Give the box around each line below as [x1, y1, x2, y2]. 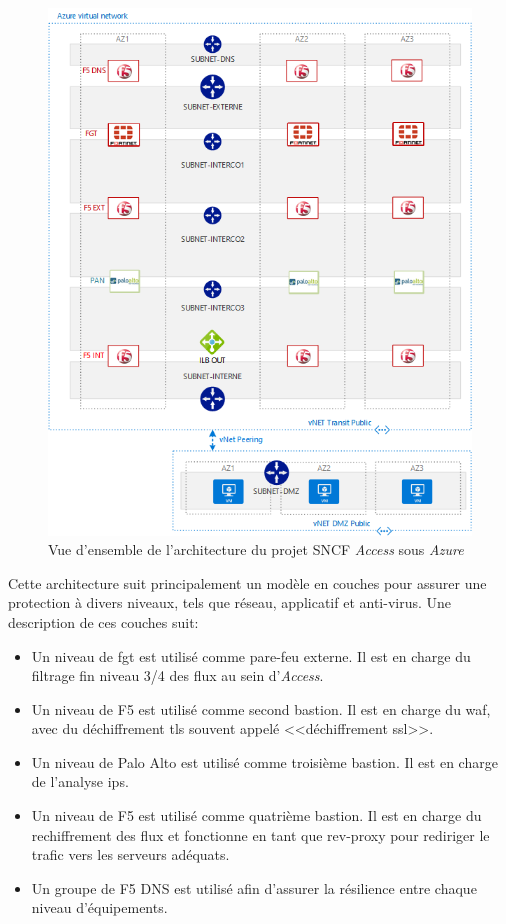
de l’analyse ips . [31, 771, 129, 792]
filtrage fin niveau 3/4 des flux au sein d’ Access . [31, 665, 324, 686]
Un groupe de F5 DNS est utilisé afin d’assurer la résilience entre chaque [31, 877, 477, 898]
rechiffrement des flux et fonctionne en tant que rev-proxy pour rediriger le [31, 824, 490, 845]
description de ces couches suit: [8, 611, 199, 632]
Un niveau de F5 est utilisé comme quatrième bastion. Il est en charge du [31, 805, 482, 826]
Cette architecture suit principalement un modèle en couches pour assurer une [8, 572, 487, 593]
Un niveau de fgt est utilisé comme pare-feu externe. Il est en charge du [31, 645, 471, 666]
